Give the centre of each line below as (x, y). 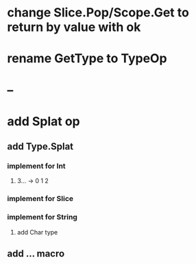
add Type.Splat (40, 146)
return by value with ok (74, 27)
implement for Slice (40, 199)
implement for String (42, 217)
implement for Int (37, 166)
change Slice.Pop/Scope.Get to (98, 13)
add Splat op (44, 121)
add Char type (37, 232)
